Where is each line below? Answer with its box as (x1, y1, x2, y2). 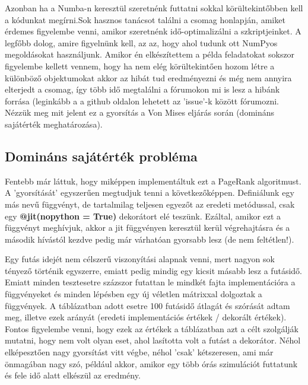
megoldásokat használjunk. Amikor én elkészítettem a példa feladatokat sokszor (5, 48, 295, 61)
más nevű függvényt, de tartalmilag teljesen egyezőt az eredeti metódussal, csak (5, 198, 295, 210)
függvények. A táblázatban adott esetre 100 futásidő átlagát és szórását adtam (5, 299, 290, 311)
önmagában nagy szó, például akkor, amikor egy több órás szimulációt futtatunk (5, 357, 298, 370)
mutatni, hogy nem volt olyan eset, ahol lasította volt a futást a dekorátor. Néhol (5, 334, 301, 346)
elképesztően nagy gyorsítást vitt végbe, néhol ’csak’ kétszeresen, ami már (5, 346, 274, 358)
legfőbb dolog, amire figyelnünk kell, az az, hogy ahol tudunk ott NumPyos (5, 36, 278, 49)
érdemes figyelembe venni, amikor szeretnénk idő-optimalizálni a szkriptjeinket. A (5, 25, 301, 37)
